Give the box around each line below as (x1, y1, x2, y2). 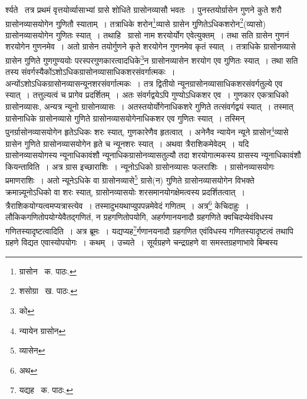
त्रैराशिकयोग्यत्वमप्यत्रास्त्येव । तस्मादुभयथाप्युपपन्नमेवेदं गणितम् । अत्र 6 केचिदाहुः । (5, 198, 249, 211)
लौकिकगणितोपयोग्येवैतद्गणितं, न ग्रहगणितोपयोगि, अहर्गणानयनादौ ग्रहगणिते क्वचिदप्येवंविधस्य (5, 211, 273, 223)
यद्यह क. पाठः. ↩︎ (19, 384, 73, 396)
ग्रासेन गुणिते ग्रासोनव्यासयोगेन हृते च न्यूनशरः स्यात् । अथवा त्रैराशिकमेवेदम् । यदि (5, 137, 249, 149)
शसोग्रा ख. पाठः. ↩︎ (19, 284, 78, 297)
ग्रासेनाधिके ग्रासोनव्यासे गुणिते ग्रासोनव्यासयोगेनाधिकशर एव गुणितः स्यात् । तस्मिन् (5, 112, 245, 124)
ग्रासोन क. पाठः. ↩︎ (19, 264, 77, 277)
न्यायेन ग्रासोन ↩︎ (19, 324, 66, 336)
